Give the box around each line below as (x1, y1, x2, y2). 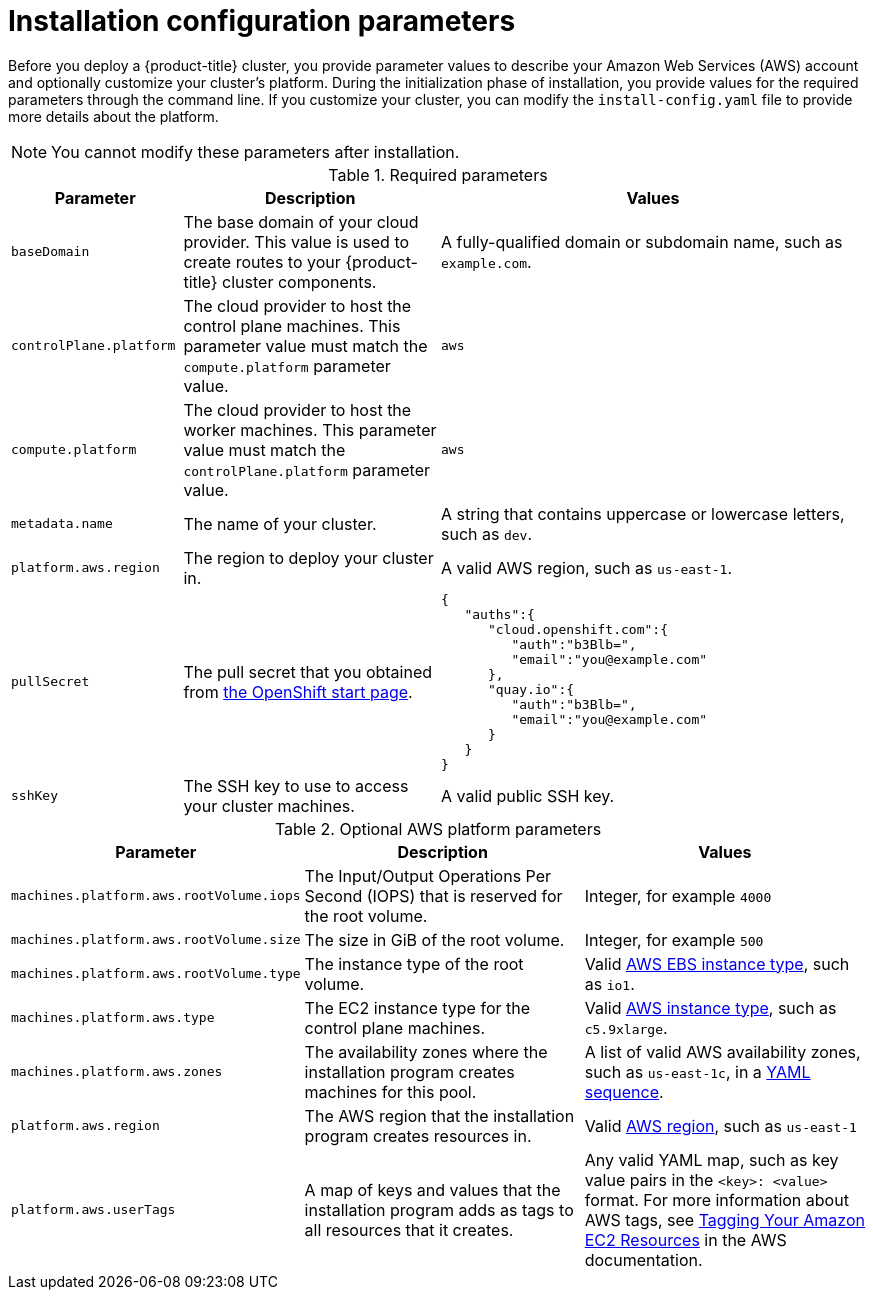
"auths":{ (464, 606, 535, 622)
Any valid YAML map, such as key (584, 1149, 839, 1170)
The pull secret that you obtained (183, 661, 433, 682)
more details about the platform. (8, 107, 219, 125)
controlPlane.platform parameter (183, 459, 430, 480)
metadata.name (11, 516, 113, 532)
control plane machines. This (183, 315, 401, 336)
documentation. (584, 1249, 703, 1270)
